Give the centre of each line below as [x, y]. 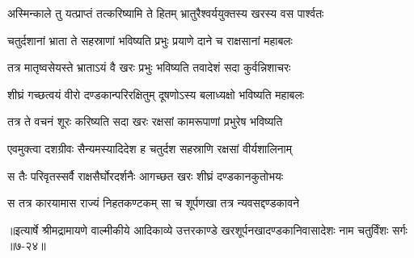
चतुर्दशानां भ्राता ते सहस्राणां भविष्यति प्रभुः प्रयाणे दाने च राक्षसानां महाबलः [150, 40]
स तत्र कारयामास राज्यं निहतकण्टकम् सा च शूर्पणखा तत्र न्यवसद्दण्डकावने [154, 203]
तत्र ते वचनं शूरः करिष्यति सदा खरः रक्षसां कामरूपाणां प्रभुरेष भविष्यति [145, 121]
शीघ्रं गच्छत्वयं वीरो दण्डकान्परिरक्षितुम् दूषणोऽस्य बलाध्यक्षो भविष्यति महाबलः [156, 94]
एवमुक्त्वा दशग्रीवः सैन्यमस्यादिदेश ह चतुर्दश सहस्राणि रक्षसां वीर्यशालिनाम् [150, 148]
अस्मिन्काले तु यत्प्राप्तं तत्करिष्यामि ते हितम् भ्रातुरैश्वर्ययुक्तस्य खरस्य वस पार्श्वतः [166, 13]
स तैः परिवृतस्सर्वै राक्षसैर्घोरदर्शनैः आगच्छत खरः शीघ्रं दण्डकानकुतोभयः [146, 175]
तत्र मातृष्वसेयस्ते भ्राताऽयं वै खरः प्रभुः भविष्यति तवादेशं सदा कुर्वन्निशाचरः [149, 67]
